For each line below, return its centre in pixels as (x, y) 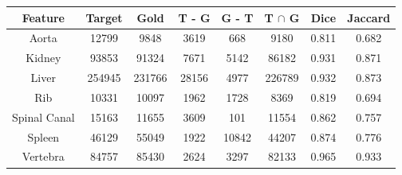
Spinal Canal (43, 117)
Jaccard (369, 17)
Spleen (43, 136)
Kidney (43, 58)
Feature (43, 17)
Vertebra (43, 156)
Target (104, 17)
